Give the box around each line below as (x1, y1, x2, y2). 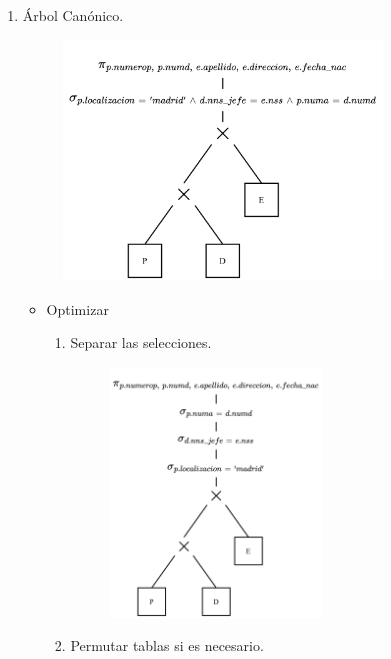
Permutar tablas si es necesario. (70, 635, 264, 656)
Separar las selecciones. (70, 332, 212, 353)
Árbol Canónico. (22, 5, 124, 25)
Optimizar (46, 298, 109, 319)
